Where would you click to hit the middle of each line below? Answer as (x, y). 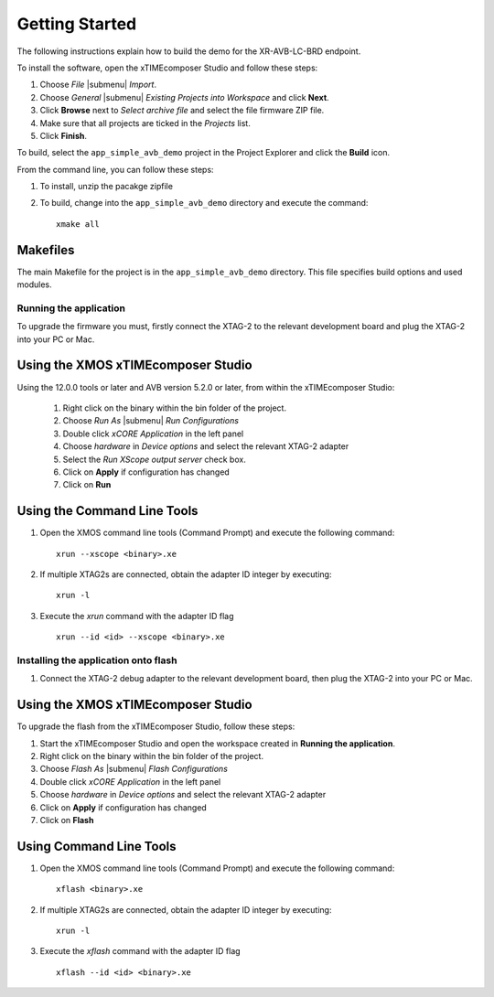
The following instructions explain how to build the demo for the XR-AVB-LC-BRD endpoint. (189, 51)
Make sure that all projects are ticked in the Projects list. (145, 123)
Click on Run (87, 485)
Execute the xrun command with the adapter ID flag (137, 616)
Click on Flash (67, 820)
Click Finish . (63, 135)
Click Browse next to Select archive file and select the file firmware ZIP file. (182, 111)
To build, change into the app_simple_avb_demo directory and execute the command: (204, 203)
